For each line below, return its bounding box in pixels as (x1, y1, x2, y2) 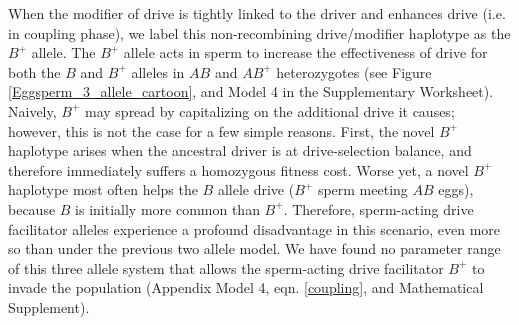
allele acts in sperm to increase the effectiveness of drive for (123, 42, 488, 63)
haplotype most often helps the (8, 179, 198, 200)
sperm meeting (317, 179, 408, 200)
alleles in (131, 61, 185, 82)
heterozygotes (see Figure (276, 61, 432, 82)
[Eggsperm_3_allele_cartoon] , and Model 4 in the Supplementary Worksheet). (8, 81, 494, 102)
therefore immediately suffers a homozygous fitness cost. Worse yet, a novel (8, 159, 469, 180)
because (8, 198, 56, 219)
